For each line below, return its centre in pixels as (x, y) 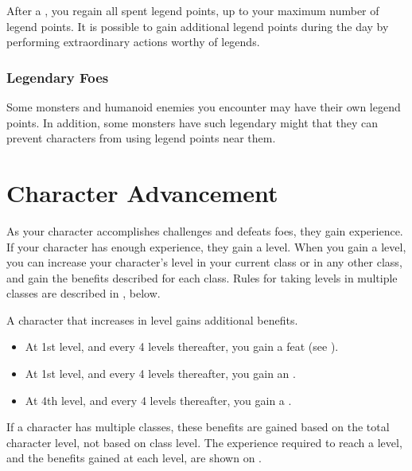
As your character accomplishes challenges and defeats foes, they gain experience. (205, 230)
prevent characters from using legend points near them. (141, 138)
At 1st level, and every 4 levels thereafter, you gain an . (160, 374)
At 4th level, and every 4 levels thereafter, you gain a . (158, 400)
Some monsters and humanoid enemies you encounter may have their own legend (204, 107)
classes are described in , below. (84, 293)
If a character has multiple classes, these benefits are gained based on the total (198, 427)
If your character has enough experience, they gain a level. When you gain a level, (206, 246)
